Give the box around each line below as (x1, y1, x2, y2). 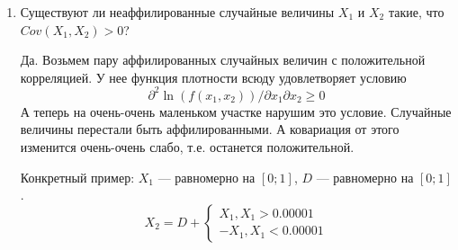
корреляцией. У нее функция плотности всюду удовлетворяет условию (20, 67, 407, 86)
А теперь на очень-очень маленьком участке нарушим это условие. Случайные (20, 102, 452, 121)
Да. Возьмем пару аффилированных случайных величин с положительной (20, 50, 426, 69)
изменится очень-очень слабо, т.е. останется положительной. (20, 138, 355, 156)
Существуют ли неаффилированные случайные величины (20, 3, 335, 21)
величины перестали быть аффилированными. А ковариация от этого (20, 120, 400, 138)
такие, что (388, 3, 445, 21)
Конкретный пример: (20, 167, 135, 186)
